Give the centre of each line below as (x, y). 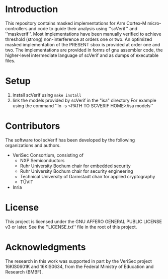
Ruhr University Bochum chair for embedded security (75, 166)
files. (10, 60)
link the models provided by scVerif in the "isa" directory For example (85, 100)
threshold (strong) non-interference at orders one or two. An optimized (79, 39)
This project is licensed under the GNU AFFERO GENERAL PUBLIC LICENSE (84, 221)
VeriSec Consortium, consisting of (48, 155)
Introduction (32, 9)
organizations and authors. (33, 145)
